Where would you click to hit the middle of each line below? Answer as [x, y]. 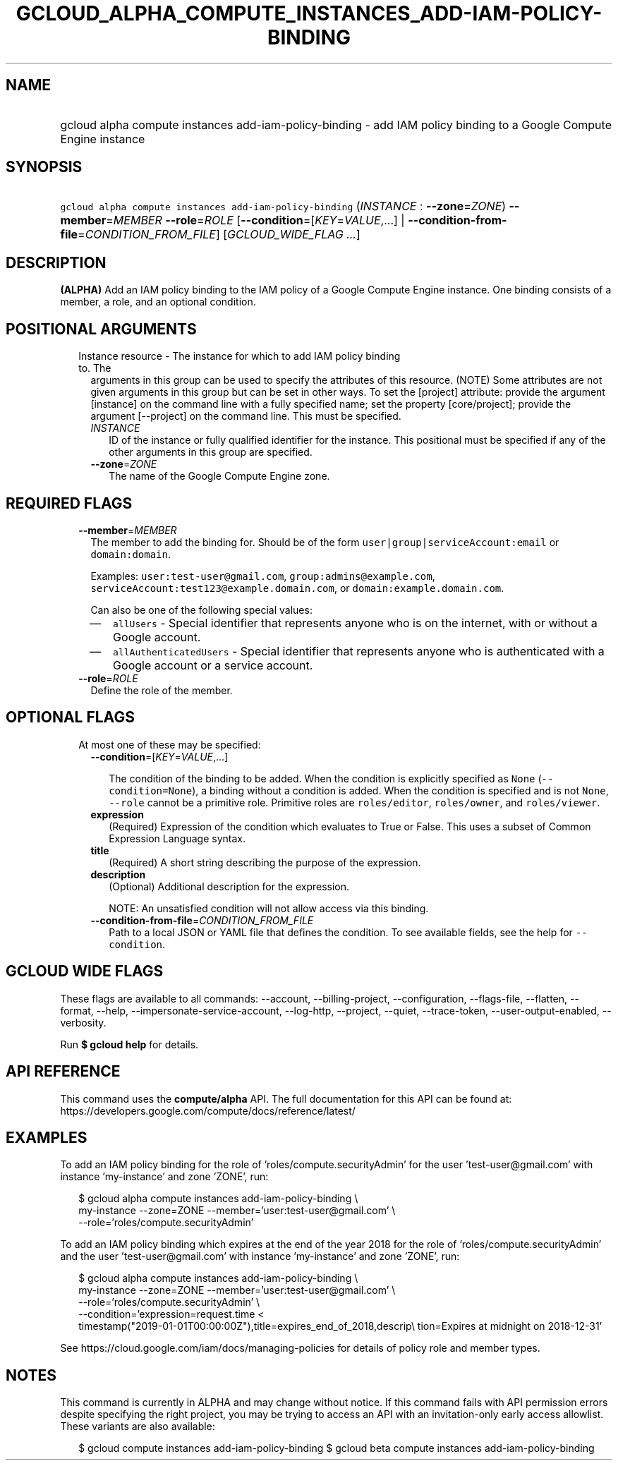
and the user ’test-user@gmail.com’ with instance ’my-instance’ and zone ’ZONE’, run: [260, 1256]
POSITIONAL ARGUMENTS [101, 329]
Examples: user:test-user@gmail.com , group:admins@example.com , [263, 576]
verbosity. [83, 1022]
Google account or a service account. [213, 665]
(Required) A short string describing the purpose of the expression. [265, 862]
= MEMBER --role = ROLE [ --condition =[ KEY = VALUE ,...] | [255, 220]
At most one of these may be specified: [170, 744]
